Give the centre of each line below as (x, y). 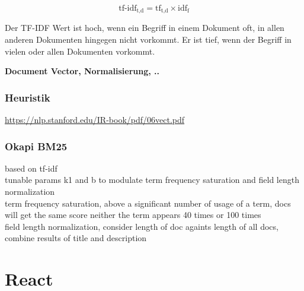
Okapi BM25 (36, 146)
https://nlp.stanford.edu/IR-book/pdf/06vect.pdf (95, 120)
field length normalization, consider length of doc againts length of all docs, (142, 226)
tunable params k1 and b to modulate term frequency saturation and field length (152, 180)
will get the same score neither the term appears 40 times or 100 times (133, 215)
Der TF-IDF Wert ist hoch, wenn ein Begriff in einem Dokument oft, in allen (145, 28)
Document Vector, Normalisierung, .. (82, 71)
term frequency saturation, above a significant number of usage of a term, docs (148, 203)
